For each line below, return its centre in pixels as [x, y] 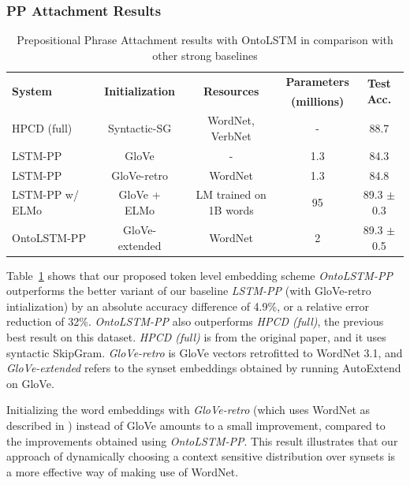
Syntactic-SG [140, 128]
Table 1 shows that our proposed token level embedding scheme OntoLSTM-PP [199, 275]
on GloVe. [30, 383]
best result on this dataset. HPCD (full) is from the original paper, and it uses [196, 336]
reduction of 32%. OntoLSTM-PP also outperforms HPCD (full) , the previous [195, 321]
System [32, 91]
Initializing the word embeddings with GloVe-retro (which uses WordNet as [188, 410]
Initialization [140, 91]
